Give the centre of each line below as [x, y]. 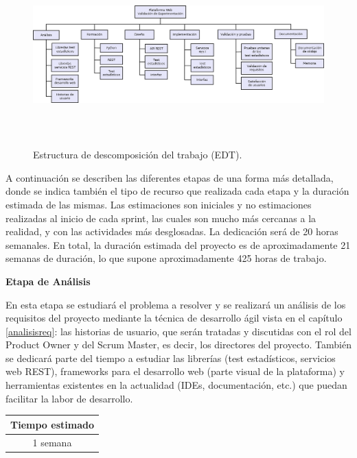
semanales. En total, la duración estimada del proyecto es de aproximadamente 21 [178, 244]
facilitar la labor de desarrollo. [69, 398]
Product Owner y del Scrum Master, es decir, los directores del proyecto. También [179, 345]
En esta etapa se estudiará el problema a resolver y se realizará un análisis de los [176, 304]
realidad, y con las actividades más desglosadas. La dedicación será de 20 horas [172, 231]
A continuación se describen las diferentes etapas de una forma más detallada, [170, 177]
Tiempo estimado [52, 424]
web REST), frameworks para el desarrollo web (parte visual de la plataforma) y [175, 371]
